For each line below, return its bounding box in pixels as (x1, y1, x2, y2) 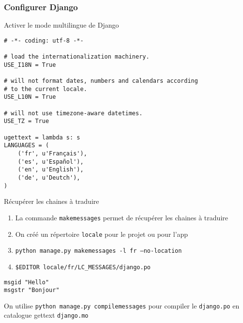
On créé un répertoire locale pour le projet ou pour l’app (15, 229, 188, 239)
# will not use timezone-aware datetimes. (4, 109, 143, 117)
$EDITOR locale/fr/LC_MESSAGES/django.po (15, 263, 151, 271)
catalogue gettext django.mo (4, 310, 89, 320)
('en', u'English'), (17, 166, 84, 173)
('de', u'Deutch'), (17, 174, 80, 181)
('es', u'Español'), (17, 158, 84, 165)
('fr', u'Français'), (17, 150, 87, 157)
